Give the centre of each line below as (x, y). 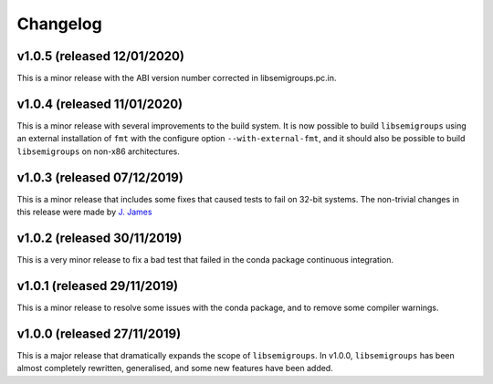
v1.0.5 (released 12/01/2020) (100, 56)
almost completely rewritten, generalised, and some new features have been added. (175, 368)
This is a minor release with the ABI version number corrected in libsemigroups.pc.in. (177, 78)
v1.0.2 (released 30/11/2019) (100, 238)
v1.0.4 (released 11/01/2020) (100, 104)
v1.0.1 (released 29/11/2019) (97, 286)
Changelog (59, 24)
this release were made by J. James (84, 212)
